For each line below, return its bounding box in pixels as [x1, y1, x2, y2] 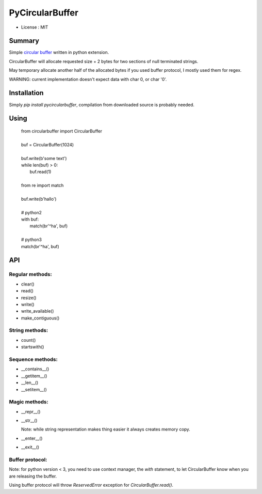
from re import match [21, 182, 64, 189]
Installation [9, 89, 44, 97]
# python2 [21, 209, 42, 215]
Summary [9, 37, 39, 45]
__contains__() [21, 366, 49, 372]
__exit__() [21, 444, 40, 450]
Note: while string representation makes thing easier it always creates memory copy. [21, 427, 190, 432]
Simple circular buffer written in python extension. [9, 49, 109, 55]
